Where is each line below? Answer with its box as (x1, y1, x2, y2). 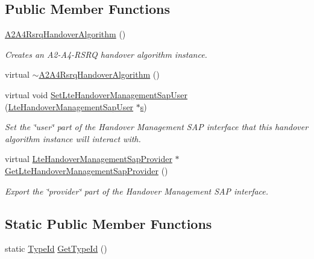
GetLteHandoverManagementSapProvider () (5, 164, 168, 176)
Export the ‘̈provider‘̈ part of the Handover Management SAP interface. (5, 184, 269, 197)
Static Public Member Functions (5, 214, 212, 232)
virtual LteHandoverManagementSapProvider (5, 152, 172, 165)
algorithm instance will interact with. (5, 132, 141, 145)
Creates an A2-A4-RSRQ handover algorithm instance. (5, 48, 207, 60)
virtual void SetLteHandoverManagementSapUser (5, 88, 187, 101)
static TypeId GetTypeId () (5, 242, 107, 255)
